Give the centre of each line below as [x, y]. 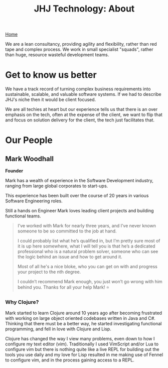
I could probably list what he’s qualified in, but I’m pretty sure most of [89, 241]
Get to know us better [51, 75]
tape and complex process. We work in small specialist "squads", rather [79, 49]
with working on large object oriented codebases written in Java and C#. [80, 318]
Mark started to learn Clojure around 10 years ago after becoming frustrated [83, 313]
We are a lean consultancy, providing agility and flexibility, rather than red [81, 44]
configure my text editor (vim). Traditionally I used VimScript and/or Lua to [82, 344]
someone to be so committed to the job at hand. [67, 231]
